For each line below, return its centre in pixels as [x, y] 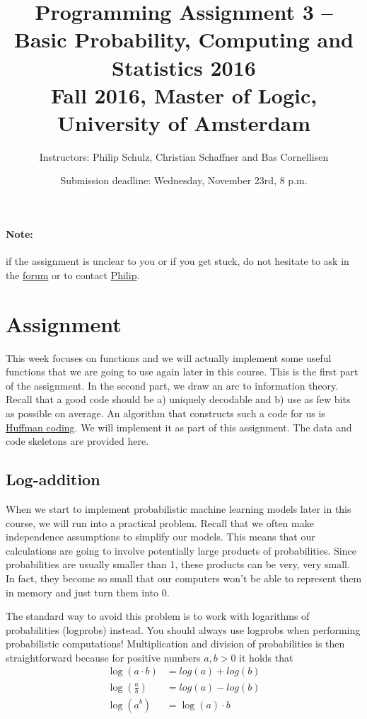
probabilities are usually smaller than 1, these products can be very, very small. [178, 564]
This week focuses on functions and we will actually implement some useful [169, 357]
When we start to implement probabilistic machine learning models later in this [179, 508]
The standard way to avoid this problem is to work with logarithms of [158, 616]
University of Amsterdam [184, 122]
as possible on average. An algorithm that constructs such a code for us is [165, 413]
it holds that [266, 657]
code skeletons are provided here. [77, 441]
